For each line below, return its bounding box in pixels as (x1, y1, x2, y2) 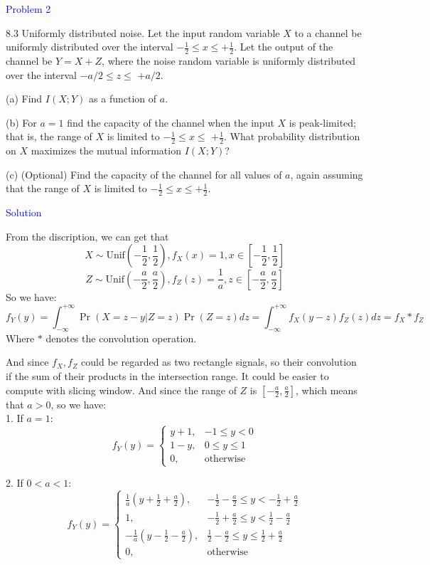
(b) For (6, 115, 37, 130)
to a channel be (294, 25, 362, 40)
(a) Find (6, 91, 43, 106)
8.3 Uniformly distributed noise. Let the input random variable (6, 25, 280, 40)
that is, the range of (6, 129, 92, 144)
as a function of (89, 91, 157, 106)
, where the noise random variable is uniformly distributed (102, 53, 356, 68)
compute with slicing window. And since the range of (6, 382, 237, 397)
